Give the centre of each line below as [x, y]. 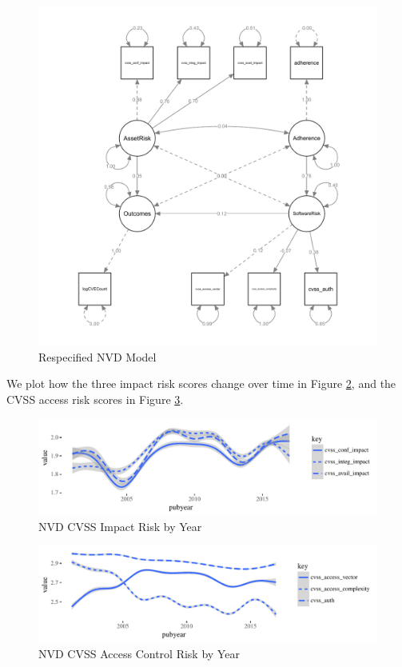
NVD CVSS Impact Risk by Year [120, 526]
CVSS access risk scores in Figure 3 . [95, 399]
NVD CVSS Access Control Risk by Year [139, 653]
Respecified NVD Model [98, 356]
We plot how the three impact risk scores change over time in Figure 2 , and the [201, 383]
